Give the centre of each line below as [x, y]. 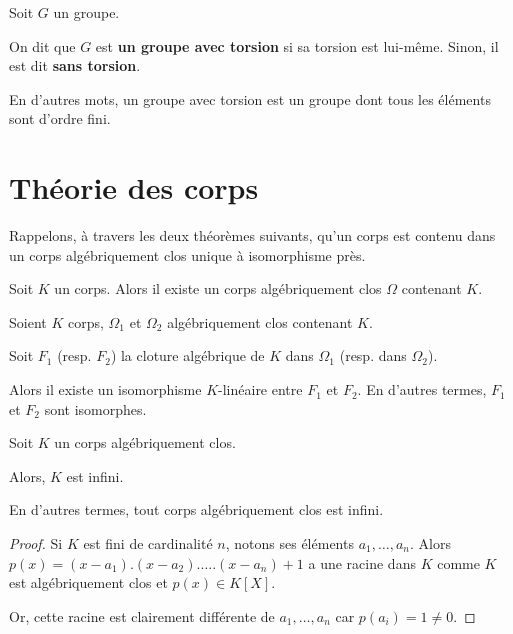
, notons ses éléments [289, 543]
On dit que [42, 45]
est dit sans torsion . [75, 65]
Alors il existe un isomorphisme [105, 389]
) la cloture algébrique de [187, 355]
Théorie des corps [134, 187]
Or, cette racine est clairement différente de [142, 615]
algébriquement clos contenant [260, 321]
